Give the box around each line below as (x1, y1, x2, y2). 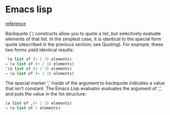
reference (5, 20, 26, 27)
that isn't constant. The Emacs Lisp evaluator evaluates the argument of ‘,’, (5, 85, 162, 91)
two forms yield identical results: (5, 47, 74, 53)
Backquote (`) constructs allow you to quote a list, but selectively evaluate (5, 30, 161, 36)
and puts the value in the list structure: (5, 91, 87, 97)
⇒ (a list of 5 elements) (5, 106, 60, 111)
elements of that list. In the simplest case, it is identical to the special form (5, 36, 161, 42)
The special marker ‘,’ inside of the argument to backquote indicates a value (5, 80, 165, 86)
